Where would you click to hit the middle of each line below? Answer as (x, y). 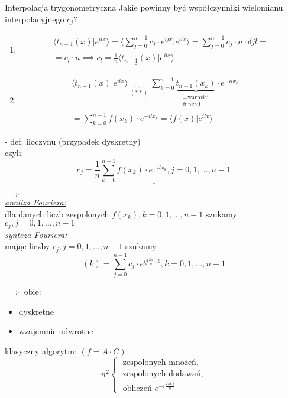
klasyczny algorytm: (41, 350)
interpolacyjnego (35, 19)
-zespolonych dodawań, (162, 373)
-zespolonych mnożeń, (159, 362)
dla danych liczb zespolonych (57, 213)
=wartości (196, 98)
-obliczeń (136, 388)
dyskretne (36, 311)
